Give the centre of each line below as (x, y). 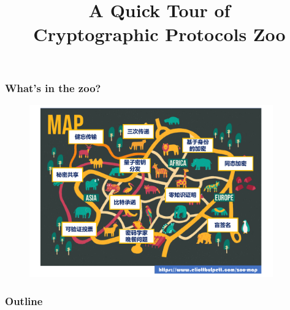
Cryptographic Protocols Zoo (159, 34)
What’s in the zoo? (53, 87)
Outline (24, 300)
